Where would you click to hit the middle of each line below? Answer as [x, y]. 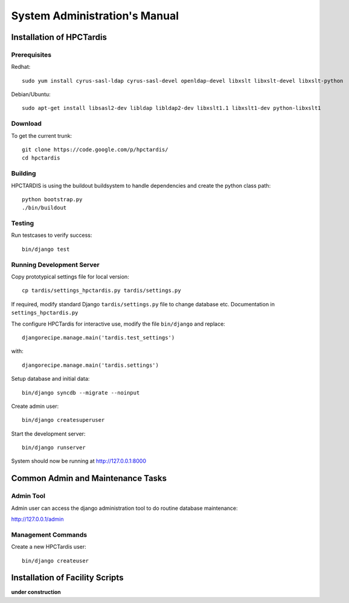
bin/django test [46, 249]
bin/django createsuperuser [63, 420]
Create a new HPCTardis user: [49, 547]
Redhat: [21, 67]
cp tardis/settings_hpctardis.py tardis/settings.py [101, 291]
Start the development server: [48, 434]
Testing [23, 224]
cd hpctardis [41, 158]
